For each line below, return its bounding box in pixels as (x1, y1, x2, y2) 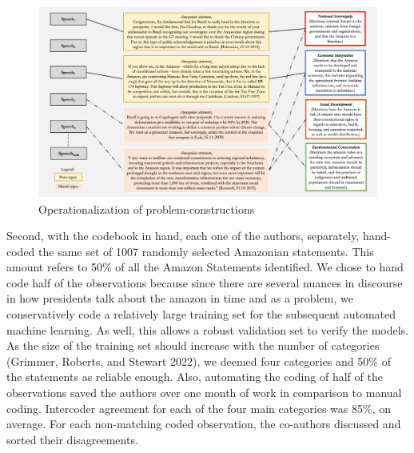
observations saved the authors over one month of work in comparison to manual (6, 384, 402, 401)
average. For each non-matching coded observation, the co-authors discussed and (6, 415, 401, 432)
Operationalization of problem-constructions (38, 200, 255, 217)
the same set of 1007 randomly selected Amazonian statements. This (38, 243, 374, 259)
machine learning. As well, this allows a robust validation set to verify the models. (6, 321, 409, 338)
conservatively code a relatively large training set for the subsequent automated (6, 306, 396, 323)
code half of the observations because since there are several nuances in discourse (6, 274, 403, 291)
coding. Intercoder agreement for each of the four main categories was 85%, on (6, 399, 392, 416)
